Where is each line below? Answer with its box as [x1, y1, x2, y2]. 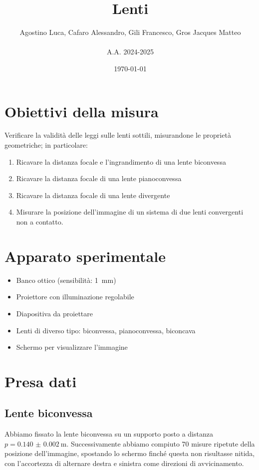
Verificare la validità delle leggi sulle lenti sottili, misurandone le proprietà [4, 130, 231, 140]
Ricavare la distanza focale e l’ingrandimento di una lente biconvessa [16, 156, 226, 167]
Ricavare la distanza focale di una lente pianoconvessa [16, 173, 182, 184]
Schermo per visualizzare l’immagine [16, 342, 128, 352]
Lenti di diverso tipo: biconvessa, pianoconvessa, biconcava [16, 325, 196, 335]
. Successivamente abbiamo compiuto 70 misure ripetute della [66, 438, 255, 449]
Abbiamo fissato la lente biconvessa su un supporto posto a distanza [4, 429, 213, 439]
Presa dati [4, 371, 77, 391]
